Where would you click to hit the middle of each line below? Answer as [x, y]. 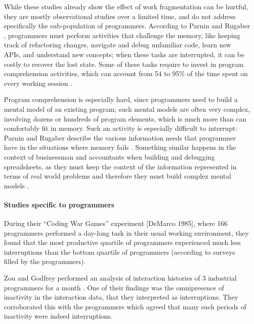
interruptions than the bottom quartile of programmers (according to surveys [120, 252]
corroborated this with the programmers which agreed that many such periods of [125, 306]
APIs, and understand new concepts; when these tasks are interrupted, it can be [124, 54]
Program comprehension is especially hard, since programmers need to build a [121, 99]
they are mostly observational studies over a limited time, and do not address [120, 16]
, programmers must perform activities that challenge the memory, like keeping [122, 35]
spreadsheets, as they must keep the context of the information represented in [120, 166]
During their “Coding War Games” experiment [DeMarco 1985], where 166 [116, 223]
